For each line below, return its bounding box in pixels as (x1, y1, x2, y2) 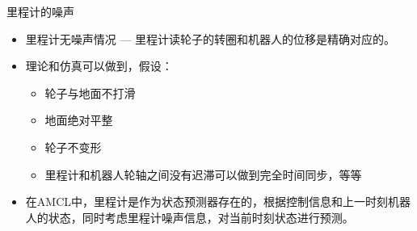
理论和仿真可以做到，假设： (25, 57, 173, 74)
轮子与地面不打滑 (44, 84, 136, 101)
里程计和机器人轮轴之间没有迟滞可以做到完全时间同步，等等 (44, 166, 362, 183)
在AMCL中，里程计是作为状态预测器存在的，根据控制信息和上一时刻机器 (25, 193, 411, 210)
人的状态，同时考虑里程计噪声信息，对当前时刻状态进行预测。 (25, 208, 354, 225)
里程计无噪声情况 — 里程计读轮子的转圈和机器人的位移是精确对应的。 (25, 30, 396, 47)
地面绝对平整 (44, 111, 113, 128)
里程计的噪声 (6, 3, 74, 19)
